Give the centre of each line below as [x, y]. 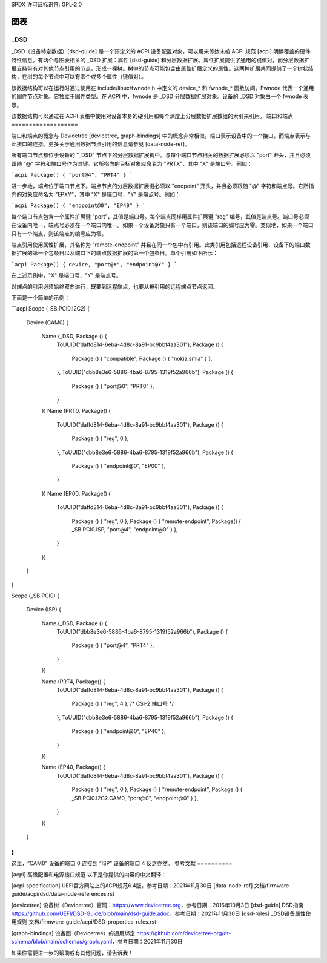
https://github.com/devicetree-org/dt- [184, 933]
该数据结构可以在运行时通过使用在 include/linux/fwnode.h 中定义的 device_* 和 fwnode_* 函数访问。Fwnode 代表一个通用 [163, 88]
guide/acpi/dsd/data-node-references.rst [63, 894]
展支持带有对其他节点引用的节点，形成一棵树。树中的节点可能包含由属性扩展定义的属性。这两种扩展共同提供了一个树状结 [162, 68]
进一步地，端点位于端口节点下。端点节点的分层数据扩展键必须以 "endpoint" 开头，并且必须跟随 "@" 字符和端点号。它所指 [163, 186]
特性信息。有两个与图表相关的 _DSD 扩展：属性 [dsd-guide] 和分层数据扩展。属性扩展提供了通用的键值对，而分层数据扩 [160, 60]
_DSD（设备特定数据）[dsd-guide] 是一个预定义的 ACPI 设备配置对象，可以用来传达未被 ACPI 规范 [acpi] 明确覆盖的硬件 [161, 51]
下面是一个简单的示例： [40, 297]
